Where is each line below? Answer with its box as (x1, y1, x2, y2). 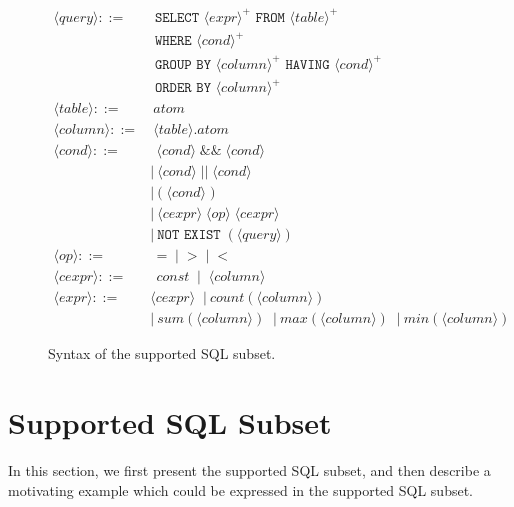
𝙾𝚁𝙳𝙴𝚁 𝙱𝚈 (154, 81, 211, 96)
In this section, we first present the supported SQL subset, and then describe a (8, 460, 491, 481)
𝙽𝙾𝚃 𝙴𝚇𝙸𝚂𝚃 (157, 228, 221, 243)
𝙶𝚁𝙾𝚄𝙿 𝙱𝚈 (154, 57, 211, 72)
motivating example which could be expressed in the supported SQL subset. (8, 479, 473, 500)
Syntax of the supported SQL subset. (48, 343, 276, 364)
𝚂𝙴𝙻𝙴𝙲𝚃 (154, 10, 199, 25)
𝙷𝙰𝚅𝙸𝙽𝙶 (285, 57, 330, 72)
